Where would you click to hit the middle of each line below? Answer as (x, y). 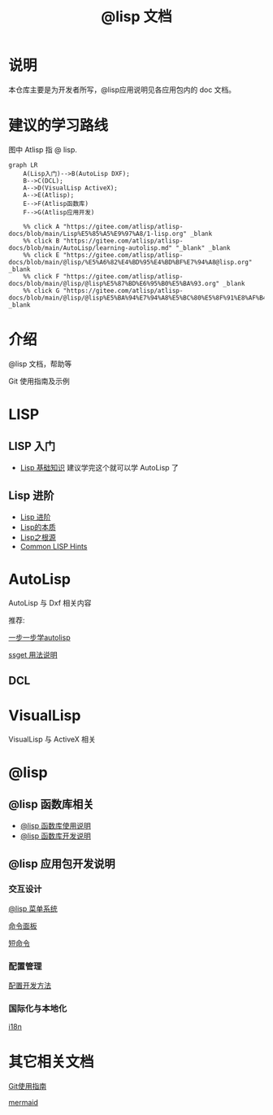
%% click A (41, 226)
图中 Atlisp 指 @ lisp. (43, 149)
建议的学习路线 (58, 126)
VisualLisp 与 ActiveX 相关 (52, 739)
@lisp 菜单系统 (33, 908)
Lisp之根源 (38, 537)
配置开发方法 (30, 985)
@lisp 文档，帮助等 (40, 364)
